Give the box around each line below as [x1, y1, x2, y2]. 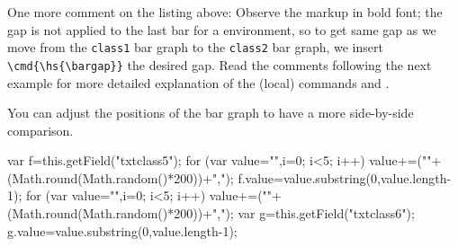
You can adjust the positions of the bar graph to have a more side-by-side [7, 103, 414, 122]
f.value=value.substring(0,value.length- [238, 168, 452, 187]
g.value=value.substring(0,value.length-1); [7, 221, 238, 240]
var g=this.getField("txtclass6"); [238, 204, 415, 223]
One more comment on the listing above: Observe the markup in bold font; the [7, 3, 443, 21]
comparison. [7, 120, 74, 139]
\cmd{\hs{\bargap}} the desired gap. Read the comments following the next [7, 55, 432, 74]
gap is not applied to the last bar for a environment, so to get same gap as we [7, 20, 436, 39]
